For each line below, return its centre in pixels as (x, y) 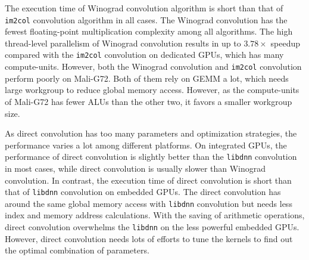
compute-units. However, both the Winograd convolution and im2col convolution (153, 66)
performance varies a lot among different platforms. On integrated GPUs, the (146, 145)
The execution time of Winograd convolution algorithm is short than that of (144, 8)
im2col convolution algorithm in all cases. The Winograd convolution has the (146, 19)
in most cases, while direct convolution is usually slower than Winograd (135, 168)
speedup (285, 43)
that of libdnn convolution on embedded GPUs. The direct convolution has (143, 192)
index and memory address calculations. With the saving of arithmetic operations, (155, 215)
